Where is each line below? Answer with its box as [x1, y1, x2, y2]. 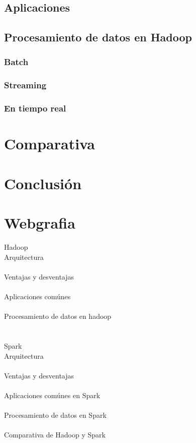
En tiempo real [4, 102, 66, 115]
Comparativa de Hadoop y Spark [4, 429, 106, 440]
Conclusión [4, 173, 82, 193]
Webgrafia [4, 212, 75, 233]
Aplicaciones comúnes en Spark [4, 390, 101, 400]
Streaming [4, 79, 47, 91]
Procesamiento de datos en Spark [4, 410, 107, 420]
